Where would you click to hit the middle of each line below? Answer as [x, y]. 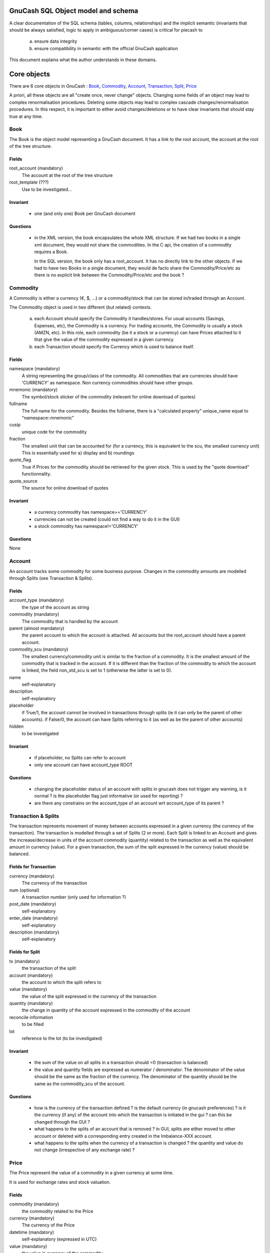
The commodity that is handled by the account [70, 621]
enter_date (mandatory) [33, 918]
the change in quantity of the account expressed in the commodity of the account [106, 1010]
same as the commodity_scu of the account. [80, 1084]
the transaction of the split [49, 968]
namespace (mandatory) [34, 369]
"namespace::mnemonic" [48, 417]
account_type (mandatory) [37, 600]
